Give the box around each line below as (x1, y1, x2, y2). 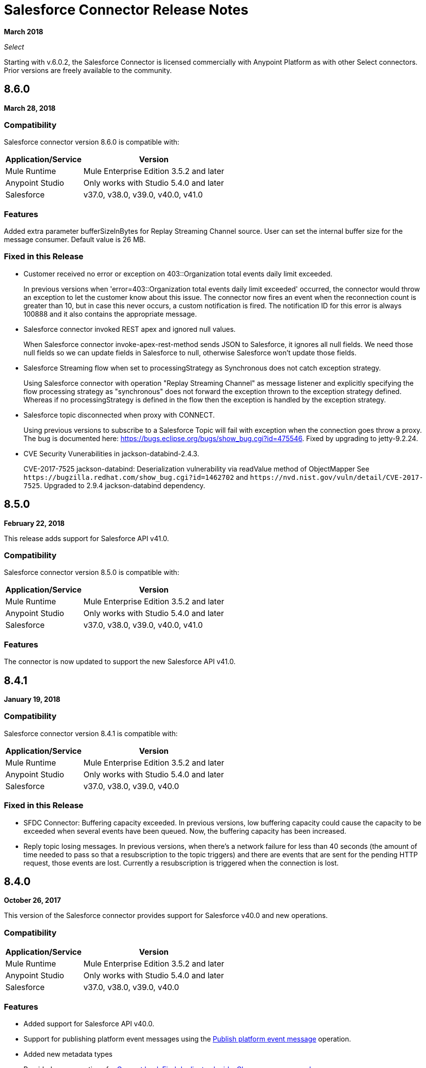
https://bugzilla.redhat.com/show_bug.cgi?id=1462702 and (24, 472, 248, 481)
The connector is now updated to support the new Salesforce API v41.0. (4, 657, 236, 666)
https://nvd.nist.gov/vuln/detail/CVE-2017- (250, 473, 424, 481)
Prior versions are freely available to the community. (4, 66, 172, 75)
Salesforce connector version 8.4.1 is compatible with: (4, 729, 178, 738)
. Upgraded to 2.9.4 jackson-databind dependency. (40, 481, 206, 490)
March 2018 (4, 27, 44, 36)
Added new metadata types (24, 1049, 113, 1058)
